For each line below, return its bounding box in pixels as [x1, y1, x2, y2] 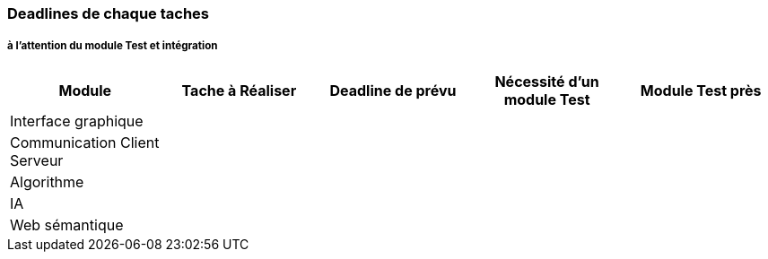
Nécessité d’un [494, 72, 599, 91]
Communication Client [10, 133, 160, 151]
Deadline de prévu [329, 81, 457, 99]
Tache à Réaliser [181, 81, 297, 99]
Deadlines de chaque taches [7, 4, 210, 22]
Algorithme [10, 172, 84, 191]
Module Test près [640, 81, 762, 99]
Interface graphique [10, 111, 144, 130]
